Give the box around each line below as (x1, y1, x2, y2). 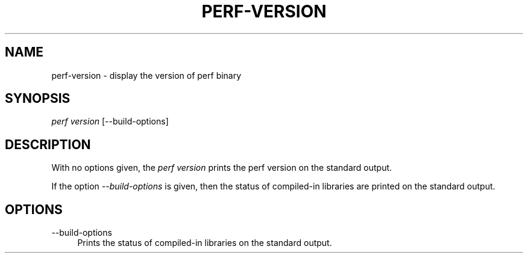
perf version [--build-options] (51, 116, 169, 127)
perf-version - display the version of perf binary (51, 70, 242, 81)
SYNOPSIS (5, 91, 71, 106)
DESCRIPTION (5, 137, 91, 152)
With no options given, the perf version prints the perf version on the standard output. (51, 162, 392, 173)
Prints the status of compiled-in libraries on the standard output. (77, 238, 332, 248)
